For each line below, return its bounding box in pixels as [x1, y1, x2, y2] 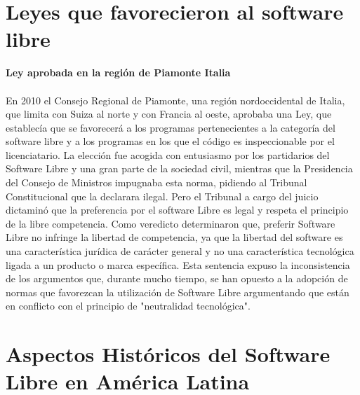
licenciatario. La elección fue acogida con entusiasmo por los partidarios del [6, 147, 330, 162]
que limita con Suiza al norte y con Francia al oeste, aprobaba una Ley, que [6, 106, 332, 121]
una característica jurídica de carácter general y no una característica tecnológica [6, 244, 354, 258]
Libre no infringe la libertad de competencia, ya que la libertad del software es [6, 230, 343, 244]
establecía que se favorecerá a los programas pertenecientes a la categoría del [6, 120, 335, 134]
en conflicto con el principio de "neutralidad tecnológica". [6, 298, 251, 313]
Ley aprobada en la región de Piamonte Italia [6, 65, 231, 80]
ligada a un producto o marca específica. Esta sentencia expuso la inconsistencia [6, 257, 350, 272]
